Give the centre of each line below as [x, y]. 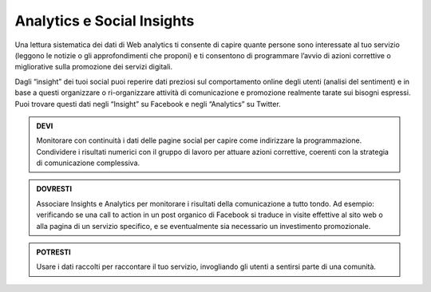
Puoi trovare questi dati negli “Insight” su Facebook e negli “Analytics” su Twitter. [148, 104]
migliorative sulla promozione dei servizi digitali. [94, 67]
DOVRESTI [54, 189]
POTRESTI [53, 252]
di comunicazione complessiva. [88, 163]
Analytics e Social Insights [105, 21]
